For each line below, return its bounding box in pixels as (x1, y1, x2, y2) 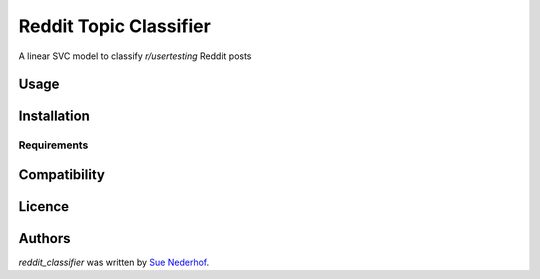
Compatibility (18, 166, 105, 183)
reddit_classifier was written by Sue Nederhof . (18, 256, 210, 269)
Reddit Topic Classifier (18, 15, 212, 37)
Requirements (18, 138, 89, 152)
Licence (18, 198, 70, 215)
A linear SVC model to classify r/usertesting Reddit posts (18, 50, 252, 62)
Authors (18, 230, 71, 247)
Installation (18, 108, 90, 125)
